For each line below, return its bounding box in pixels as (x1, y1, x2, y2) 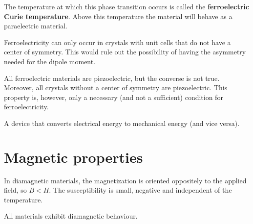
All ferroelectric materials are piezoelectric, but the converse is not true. (4, 73, 220, 83)
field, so (4, 185, 27, 195)
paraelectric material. (4, 21, 68, 31)
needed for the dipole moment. (4, 56, 96, 66)
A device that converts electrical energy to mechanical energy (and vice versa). (4, 118, 240, 128)
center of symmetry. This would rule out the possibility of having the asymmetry (4, 47, 246, 57)
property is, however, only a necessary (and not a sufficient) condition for (4, 92, 223, 102)
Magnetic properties (4, 147, 143, 167)
